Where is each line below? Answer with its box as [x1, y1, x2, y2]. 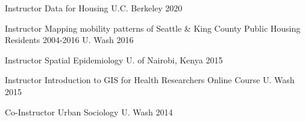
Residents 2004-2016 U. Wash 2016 [5, 33, 134, 46]
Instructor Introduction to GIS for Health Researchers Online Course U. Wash [5, 74, 295, 86]
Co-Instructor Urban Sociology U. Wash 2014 [5, 105, 173, 118]
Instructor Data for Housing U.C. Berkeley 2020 [5, 2, 183, 14]
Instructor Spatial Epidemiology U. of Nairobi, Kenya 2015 [5, 53, 223, 66]
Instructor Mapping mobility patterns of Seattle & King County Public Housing [5, 22, 301, 34]
